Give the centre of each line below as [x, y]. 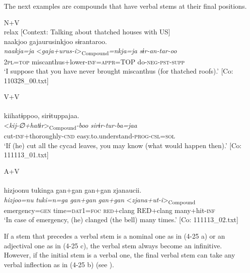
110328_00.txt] [26, 80]
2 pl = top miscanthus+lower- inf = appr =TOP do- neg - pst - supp [94, 61]
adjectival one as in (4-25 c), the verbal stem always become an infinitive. [113, 245]
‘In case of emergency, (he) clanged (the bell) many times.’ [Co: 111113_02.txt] [121, 220]
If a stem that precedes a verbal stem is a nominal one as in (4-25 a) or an [115, 236]
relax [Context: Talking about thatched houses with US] [87, 32]
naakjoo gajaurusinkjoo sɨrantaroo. [55, 41]
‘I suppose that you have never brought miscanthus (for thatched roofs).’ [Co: [119, 71]
